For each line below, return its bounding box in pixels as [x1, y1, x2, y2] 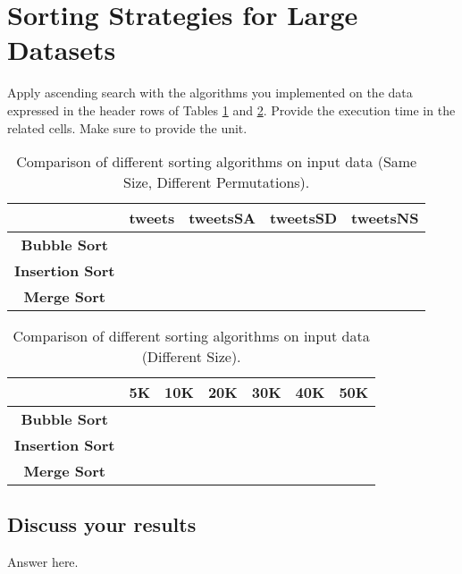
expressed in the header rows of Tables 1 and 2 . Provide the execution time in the [7, 100, 456, 119]
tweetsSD [270, 207, 338, 229]
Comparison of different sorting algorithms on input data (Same [16, 151, 417, 173]
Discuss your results [7, 511, 197, 538]
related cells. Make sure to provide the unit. [7, 118, 248, 137]
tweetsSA [189, 207, 256, 229]
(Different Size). [141, 346, 241, 367]
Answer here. [7, 553, 79, 571]
